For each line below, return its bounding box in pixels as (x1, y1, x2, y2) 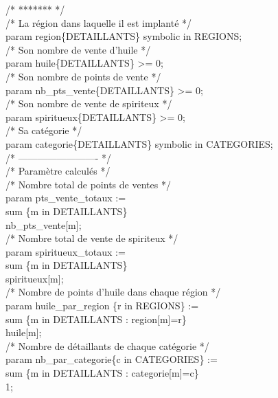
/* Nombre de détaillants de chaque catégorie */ (5, 338, 209, 353)
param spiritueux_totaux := (5, 244, 126, 258)
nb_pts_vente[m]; (5, 217, 82, 232)
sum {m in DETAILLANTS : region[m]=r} (5, 311, 187, 326)
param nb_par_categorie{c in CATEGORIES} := (5, 352, 218, 366)
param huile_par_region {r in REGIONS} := (5, 298, 199, 313)
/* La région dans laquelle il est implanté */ (5, 15, 192, 30)
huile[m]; (5, 325, 42, 340)
